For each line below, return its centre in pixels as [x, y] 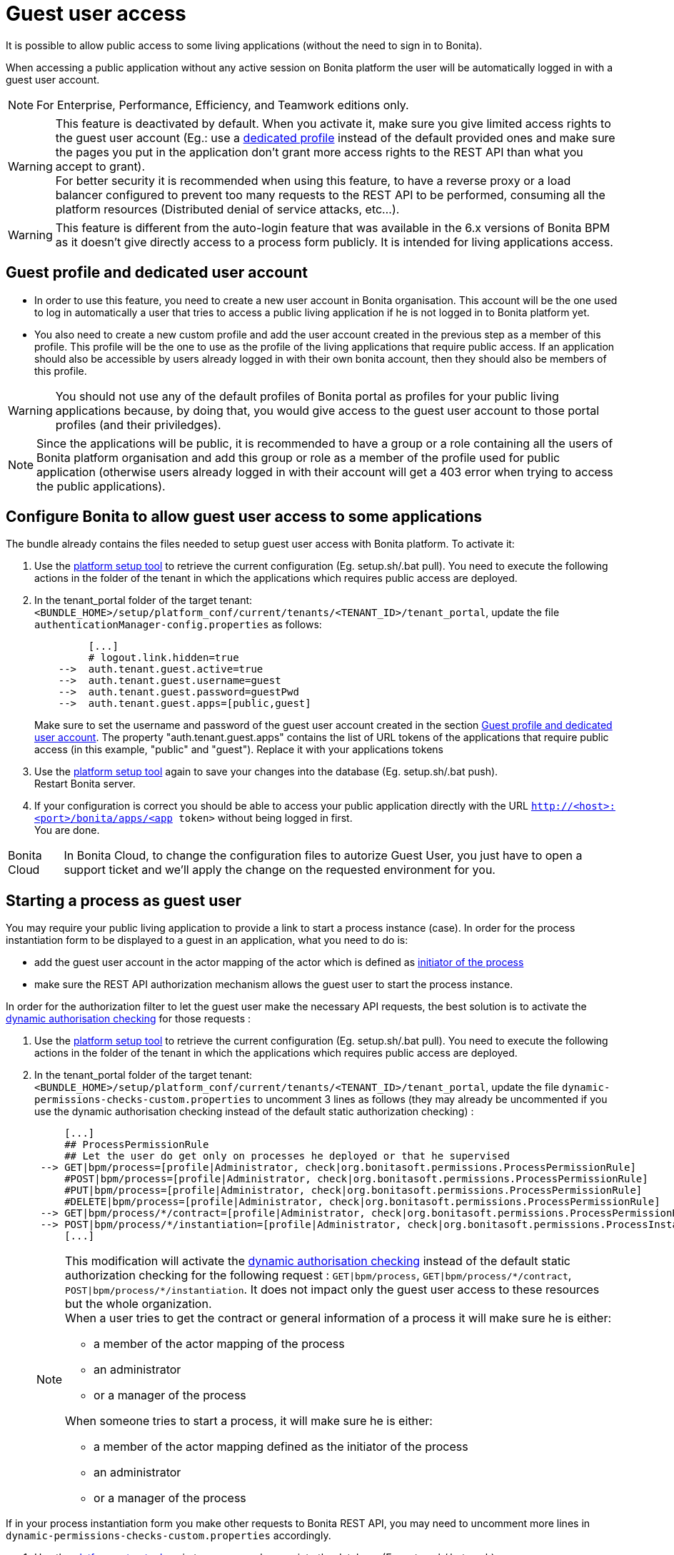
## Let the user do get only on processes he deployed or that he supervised [287, 1156]
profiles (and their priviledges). [138, 424]
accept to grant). [100, 166]
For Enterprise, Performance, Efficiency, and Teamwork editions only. [223, 105]
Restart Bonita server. [85, 784]
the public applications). [101, 486]
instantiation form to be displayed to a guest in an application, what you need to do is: [207, 940]
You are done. [67, 830]
